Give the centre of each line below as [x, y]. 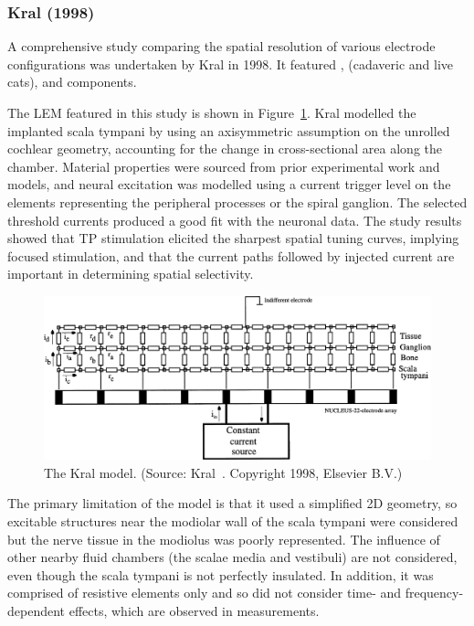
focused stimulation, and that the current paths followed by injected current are [231, 255]
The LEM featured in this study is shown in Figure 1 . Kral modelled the [212, 112]
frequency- [434, 593]
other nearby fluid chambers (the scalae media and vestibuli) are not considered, [232, 557]
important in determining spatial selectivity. [131, 274]
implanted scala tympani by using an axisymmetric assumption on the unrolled [229, 130]
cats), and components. [72, 82]
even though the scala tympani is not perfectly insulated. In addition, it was [221, 574]
